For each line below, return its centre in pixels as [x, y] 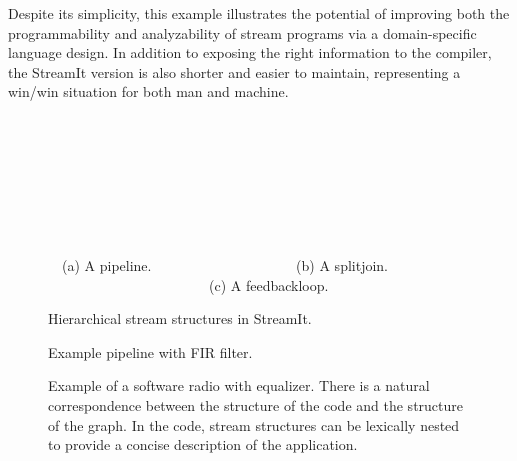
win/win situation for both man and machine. [148, 91]
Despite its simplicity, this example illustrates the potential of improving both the [259, 13]
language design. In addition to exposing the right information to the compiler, [250, 52]
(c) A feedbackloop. [268, 284]
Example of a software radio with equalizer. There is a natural [239, 385]
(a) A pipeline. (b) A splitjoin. [225, 264]
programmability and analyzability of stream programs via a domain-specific [242, 32]
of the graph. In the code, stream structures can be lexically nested [254, 424]
